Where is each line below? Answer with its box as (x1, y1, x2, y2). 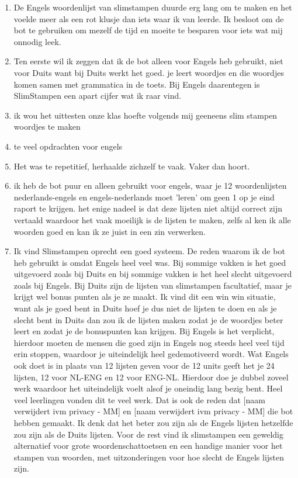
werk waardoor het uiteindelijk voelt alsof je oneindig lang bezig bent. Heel (13, 382, 283, 394)
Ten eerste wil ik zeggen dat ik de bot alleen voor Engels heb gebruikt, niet (13, 55, 283, 67)
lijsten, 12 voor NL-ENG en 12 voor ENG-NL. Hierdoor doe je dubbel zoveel (13, 370, 289, 383)
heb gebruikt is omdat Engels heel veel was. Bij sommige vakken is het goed (13, 256, 286, 268)
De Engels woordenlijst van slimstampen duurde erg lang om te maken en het (13, 1, 292, 13)
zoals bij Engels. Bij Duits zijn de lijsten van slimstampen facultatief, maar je (13, 279, 292, 291)
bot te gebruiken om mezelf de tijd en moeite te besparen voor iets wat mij (13, 24, 283, 36)
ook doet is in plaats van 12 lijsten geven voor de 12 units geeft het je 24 (13, 359, 275, 372)
